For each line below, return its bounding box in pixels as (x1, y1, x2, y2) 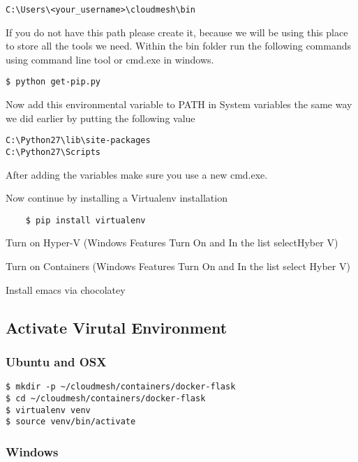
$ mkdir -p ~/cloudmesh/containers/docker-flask (6, 382, 236, 392)
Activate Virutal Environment (6, 316, 228, 338)
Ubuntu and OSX (6, 352, 107, 370)
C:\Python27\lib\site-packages (6, 135, 151, 146)
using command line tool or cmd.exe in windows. (6, 52, 214, 66)
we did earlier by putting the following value (6, 110, 195, 125)
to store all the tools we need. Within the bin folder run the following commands (6, 38, 352, 53)
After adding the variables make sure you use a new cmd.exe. (6, 167, 268, 181)
